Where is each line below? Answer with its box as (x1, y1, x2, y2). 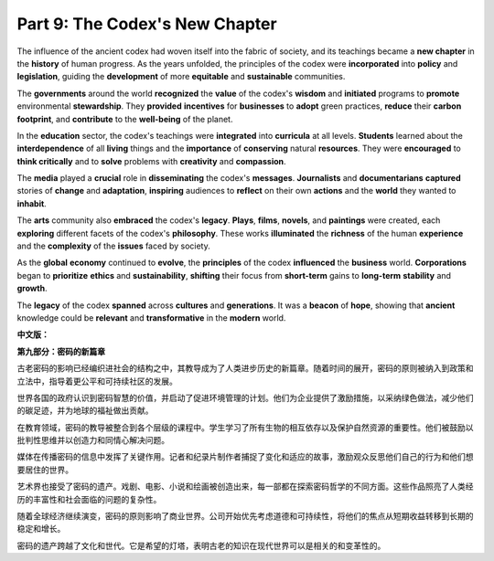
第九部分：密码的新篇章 (16, 345, 105, 356)
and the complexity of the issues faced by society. (16, 240, 210, 251)
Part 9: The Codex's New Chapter (16, 14, 278, 34)
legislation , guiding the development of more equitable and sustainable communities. (16, 71, 346, 82)
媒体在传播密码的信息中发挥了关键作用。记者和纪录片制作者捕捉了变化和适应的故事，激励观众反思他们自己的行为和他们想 (16, 451, 474, 462)
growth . (16, 283, 48, 294)
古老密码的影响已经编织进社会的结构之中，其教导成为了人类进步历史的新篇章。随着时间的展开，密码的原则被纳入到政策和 (16, 363, 474, 374)
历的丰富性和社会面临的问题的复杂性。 (16, 493, 162, 504)
